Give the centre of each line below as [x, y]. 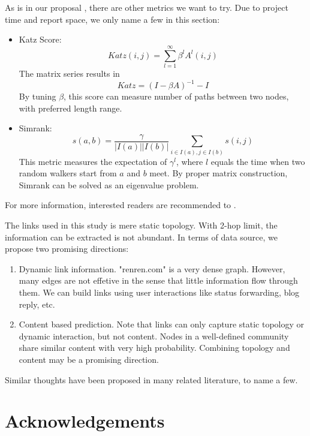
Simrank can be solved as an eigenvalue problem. [109, 184]
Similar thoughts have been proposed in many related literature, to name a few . [151, 379]
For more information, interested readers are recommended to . [121, 205]
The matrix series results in [69, 73]
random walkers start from [68, 173]
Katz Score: [40, 39]
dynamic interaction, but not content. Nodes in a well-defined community [154, 336]
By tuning [37, 96]
